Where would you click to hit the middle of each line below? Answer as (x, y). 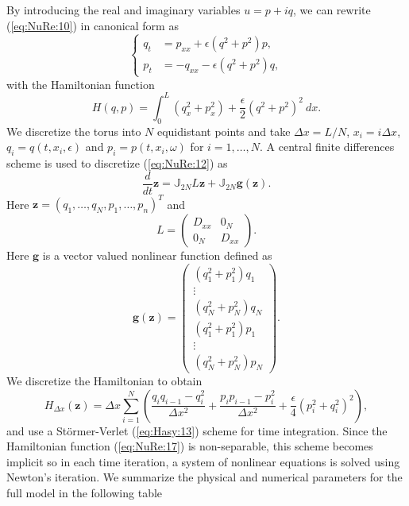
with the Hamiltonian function (81, 84)
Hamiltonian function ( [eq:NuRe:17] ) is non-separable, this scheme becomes (190, 446)
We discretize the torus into (74, 131)
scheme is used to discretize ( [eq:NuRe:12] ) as (117, 163)
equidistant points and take (224, 131)
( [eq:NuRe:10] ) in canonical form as (93, 25)
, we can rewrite (332, 10)
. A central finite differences (327, 147)
